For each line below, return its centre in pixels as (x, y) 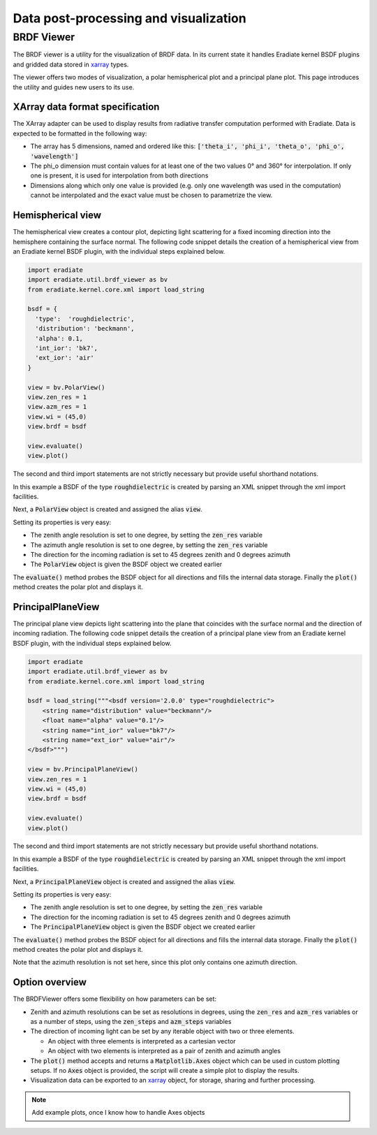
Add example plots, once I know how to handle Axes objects (118, 1113)
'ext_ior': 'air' (65, 358)
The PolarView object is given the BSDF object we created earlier (126, 564)
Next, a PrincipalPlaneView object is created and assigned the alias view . (124, 881)
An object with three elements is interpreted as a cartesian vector (142, 1041)
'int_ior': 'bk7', (66, 348)
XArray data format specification (86, 107)
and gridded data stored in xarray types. (71, 64)
